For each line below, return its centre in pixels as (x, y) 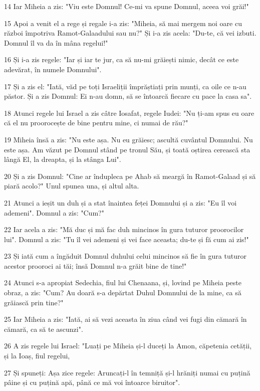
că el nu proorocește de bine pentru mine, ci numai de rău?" (96, 123)
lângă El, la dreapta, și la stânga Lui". (63, 159)
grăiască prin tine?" (34, 302)
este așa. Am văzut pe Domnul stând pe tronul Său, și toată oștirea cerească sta (127, 149)
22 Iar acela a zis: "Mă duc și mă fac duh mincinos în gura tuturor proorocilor (124, 229)
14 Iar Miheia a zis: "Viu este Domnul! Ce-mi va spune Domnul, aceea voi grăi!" (126, 6)
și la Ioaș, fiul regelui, (37, 356)
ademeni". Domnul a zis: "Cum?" (54, 212)
